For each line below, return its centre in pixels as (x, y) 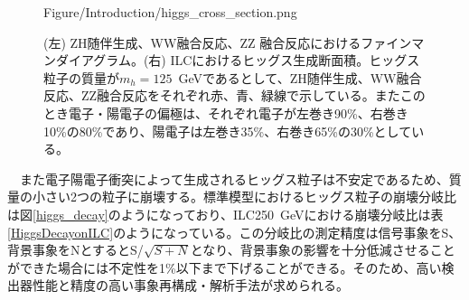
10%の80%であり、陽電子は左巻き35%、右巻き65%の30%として (228, 131)
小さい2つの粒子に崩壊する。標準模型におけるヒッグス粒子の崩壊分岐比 (244, 197)
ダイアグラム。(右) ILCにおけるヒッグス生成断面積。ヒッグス (238, 60)
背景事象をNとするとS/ (75, 250)
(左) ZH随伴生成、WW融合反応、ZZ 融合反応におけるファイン (228, 42)
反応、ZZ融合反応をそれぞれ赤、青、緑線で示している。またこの (234, 95)
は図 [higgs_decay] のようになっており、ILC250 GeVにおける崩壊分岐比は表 (225, 214)
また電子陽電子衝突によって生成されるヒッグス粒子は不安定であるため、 (234, 178)
